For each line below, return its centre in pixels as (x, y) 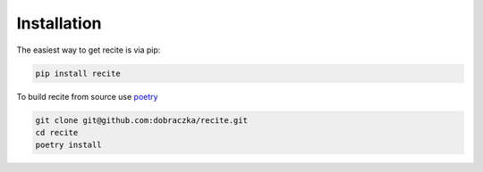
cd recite (57, 132)
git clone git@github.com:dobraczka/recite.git (141, 120)
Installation (59, 23)
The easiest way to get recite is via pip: (89, 50)
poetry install (68, 145)
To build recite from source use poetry (87, 96)
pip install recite (78, 73)
